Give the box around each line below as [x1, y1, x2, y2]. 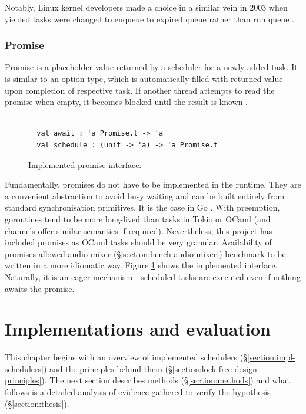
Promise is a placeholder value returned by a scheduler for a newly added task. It [5, 61, 298, 73]
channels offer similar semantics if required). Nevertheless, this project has [5, 224, 272, 236]
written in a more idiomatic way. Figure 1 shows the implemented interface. [5, 259, 278, 271]
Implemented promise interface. [28, 158, 142, 170]
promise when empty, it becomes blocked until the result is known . [5, 96, 248, 108]
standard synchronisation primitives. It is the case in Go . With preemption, [5, 201, 280, 213]
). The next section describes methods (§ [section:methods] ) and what [41, 374, 290, 386]
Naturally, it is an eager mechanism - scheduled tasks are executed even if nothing [5, 270, 301, 282]
